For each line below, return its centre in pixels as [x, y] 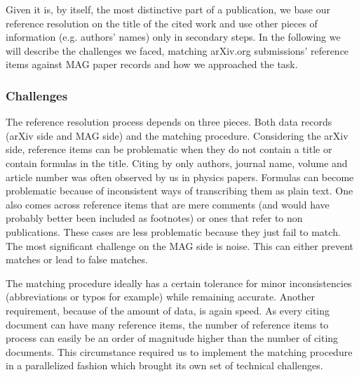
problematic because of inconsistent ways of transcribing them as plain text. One [179, 191]
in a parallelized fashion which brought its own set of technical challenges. [164, 365]
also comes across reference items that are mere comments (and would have [168, 204]
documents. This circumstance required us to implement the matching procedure [179, 351]
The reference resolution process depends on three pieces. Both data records [169, 122]
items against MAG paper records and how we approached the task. [152, 64]
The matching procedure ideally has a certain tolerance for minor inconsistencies [179, 283]
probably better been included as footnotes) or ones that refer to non [154, 218]
